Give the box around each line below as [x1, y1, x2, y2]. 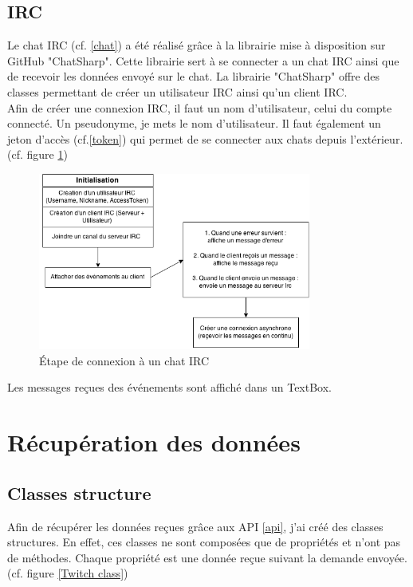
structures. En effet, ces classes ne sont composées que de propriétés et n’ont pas [7, 534, 401, 550]
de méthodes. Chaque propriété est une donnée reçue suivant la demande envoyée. [7, 549, 407, 565]
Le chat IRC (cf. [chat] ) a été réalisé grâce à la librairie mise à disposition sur [7, 37, 386, 53]
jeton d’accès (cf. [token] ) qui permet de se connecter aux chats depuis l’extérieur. [7, 130, 403, 147]
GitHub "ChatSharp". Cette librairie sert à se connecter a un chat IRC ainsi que [7, 52, 399, 69]
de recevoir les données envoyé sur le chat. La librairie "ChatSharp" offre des [7, 68, 380, 85]
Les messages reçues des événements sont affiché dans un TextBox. [7, 379, 332, 396]
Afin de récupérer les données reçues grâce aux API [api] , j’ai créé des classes [7, 518, 383, 534]
